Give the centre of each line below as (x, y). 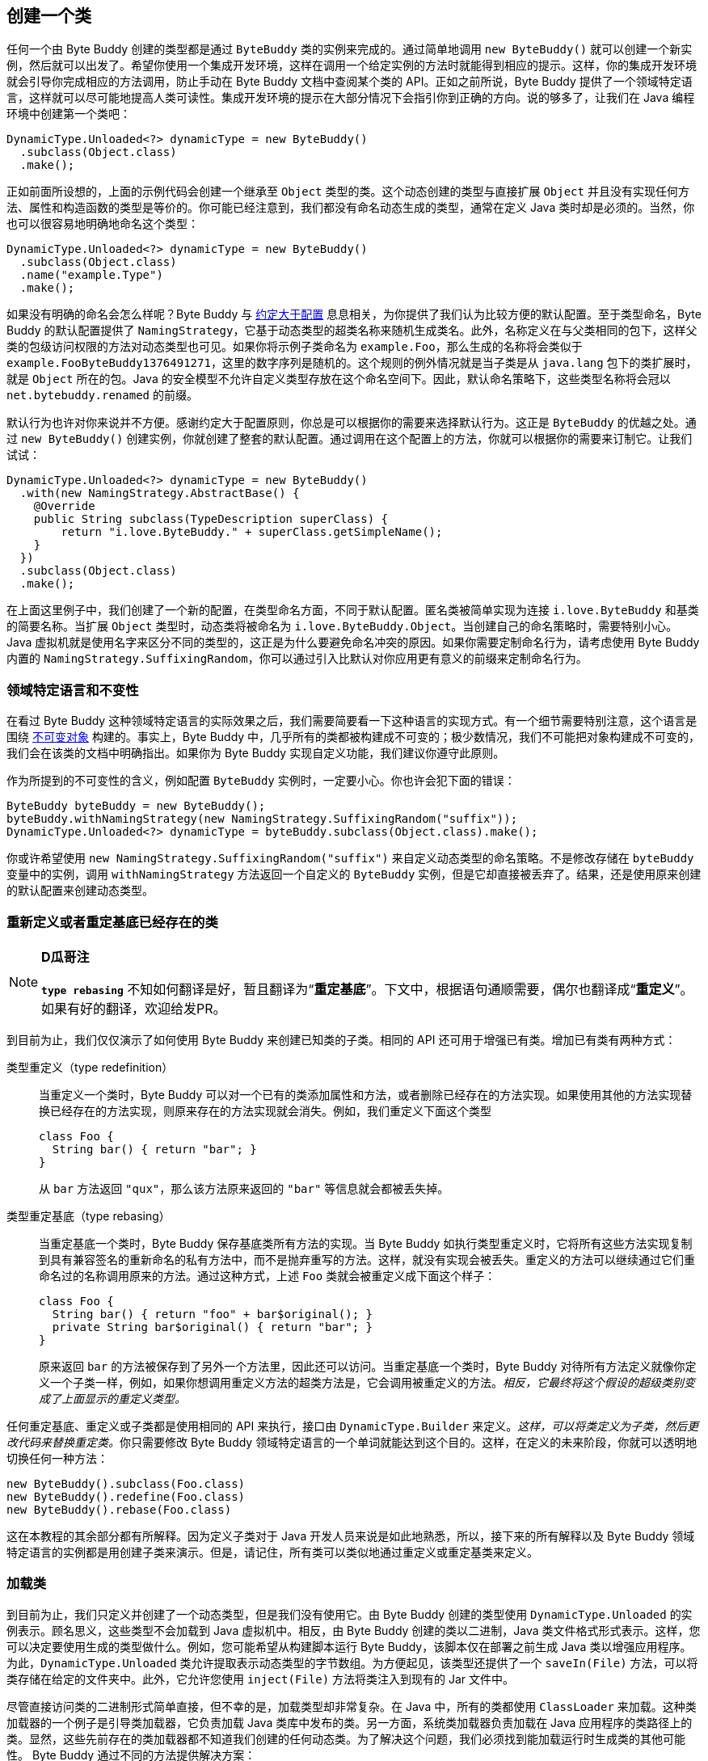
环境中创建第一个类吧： (69, 114)
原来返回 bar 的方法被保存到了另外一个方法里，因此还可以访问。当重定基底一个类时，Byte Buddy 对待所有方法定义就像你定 (368, 1366)
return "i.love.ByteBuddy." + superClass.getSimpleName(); (252, 532)
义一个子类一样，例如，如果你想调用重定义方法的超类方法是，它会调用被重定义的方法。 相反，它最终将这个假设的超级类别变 (367, 1382)
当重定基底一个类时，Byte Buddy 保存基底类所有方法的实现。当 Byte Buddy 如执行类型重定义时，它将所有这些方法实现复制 (366, 1243)
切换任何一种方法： (57, 1458)
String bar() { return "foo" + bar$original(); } (213, 1314)
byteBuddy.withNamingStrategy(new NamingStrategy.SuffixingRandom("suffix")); (262, 819)
